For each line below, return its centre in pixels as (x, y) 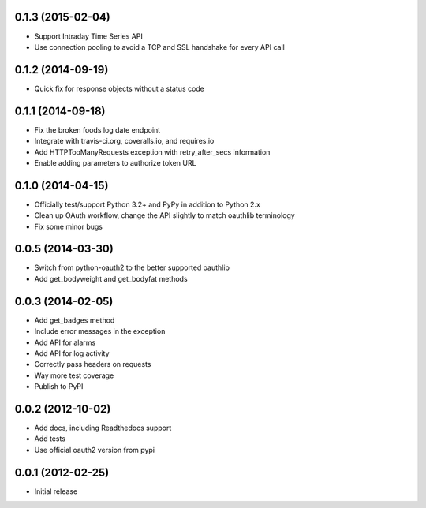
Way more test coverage (74, 375)
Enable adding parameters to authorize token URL (115, 162)
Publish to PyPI (59, 387)
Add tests (50, 439)
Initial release (56, 491)
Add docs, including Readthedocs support (103, 428)
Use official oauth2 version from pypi (95, 450)
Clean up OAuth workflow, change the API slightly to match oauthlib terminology (164, 215)
